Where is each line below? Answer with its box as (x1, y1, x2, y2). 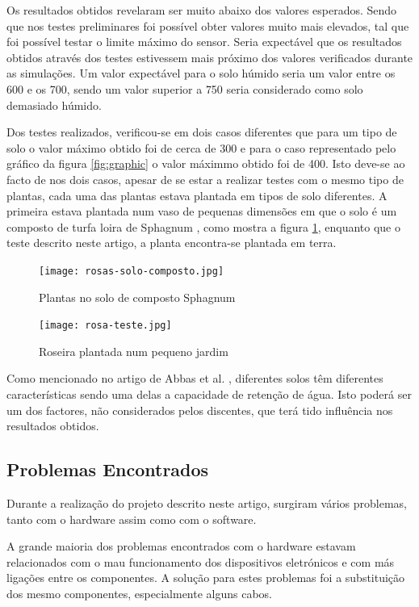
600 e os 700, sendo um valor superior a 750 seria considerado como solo (6, 80, 363, 97)
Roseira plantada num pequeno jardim (39, 342, 228, 359)
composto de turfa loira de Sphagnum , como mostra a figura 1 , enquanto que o (6, 218, 400, 235)
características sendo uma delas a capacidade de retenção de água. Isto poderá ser (6, 386, 412, 402)
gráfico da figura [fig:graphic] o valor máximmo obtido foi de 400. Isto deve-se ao (6, 155, 405, 172)
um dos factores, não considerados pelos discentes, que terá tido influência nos (6, 401, 393, 418)
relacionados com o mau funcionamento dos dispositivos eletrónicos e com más (6, 553, 395, 570)
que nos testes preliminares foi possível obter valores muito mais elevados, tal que (6, 17, 409, 34)
